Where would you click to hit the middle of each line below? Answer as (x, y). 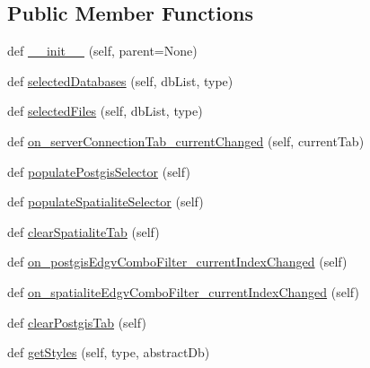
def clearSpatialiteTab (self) (84, 231)
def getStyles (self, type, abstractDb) (109, 352)
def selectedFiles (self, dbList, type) (105, 111)
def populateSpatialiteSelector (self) (106, 202)
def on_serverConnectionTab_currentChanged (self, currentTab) (186, 140)
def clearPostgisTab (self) (77, 322)
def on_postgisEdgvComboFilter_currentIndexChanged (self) (177, 262)
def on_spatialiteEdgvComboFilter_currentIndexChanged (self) (183, 291)
